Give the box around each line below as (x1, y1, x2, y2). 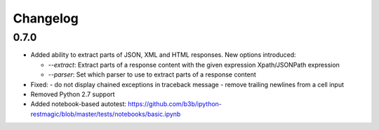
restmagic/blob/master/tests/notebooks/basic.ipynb (30, 110, 181, 118)
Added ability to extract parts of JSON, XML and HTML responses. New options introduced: (30, 51, 296, 59)
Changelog (13, 11, 79, 26)
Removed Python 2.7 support (30, 90, 115, 98)
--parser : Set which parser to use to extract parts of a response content (48, 70, 256, 79)
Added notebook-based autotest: (30, 100, 126, 108)
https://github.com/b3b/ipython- (127, 100, 222, 108)
